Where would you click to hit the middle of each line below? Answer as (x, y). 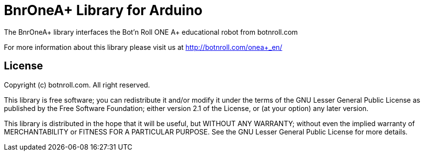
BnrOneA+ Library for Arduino (103, 10)
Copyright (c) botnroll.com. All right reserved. (77, 85)
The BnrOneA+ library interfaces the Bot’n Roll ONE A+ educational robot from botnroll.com (151, 32)
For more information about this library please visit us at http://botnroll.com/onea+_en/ (143, 47)
